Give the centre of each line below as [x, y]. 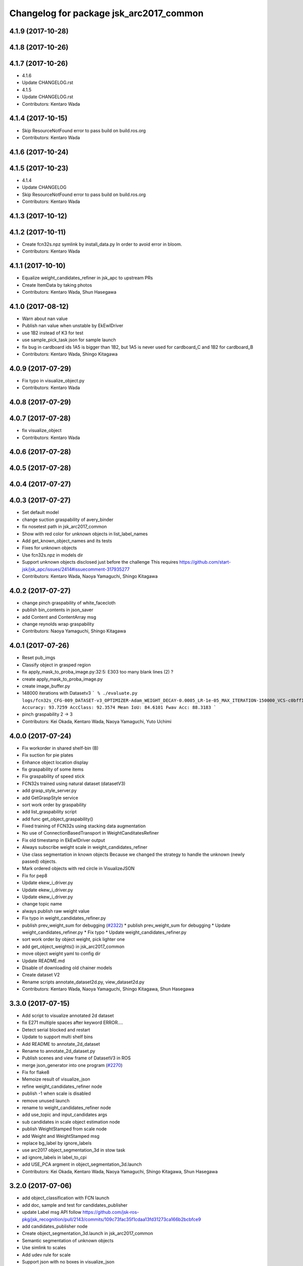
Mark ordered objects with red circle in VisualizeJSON [78, 868]
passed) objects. [39, 861]
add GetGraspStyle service [50, 798]
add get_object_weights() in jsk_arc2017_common [73, 946]
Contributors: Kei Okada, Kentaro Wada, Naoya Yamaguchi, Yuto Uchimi [97, 721]
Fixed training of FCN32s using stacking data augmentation [84, 826]
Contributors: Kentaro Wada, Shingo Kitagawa [70, 354]
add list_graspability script [49, 812]
